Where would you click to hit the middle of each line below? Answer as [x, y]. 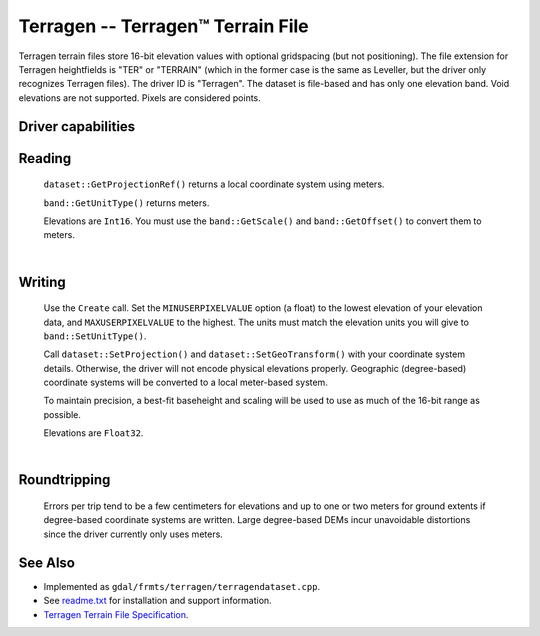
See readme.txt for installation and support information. [157, 601]
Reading [45, 158]
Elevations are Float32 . [93, 433]
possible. [62, 414]
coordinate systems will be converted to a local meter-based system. [186, 382]
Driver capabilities [77, 126]
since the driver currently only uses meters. [133, 534]
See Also [46, 562]
